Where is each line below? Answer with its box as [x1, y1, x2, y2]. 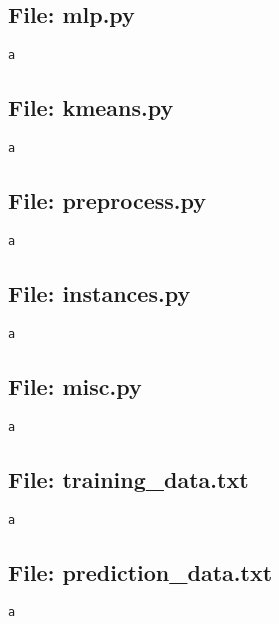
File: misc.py [8, 370, 142, 401]
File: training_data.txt [8, 463, 249, 494]
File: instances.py [8, 277, 191, 308]
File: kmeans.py [8, 92, 174, 123]
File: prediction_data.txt [8, 556, 273, 587]
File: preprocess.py [8, 185, 207, 216]
